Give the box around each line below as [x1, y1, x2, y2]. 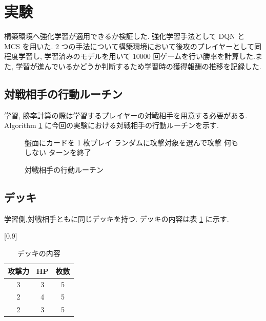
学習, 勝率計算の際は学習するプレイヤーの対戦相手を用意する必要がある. [4, 110, 248, 120]
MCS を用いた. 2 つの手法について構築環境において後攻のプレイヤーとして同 [4, 40, 261, 51]
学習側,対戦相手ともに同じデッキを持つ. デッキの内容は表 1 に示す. [4, 213, 229, 224]
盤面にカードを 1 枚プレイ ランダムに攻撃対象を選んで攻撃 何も [25, 137, 238, 147]
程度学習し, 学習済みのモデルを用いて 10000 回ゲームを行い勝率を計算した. [4, 51, 255, 61]
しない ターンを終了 [25, 147, 91, 158]
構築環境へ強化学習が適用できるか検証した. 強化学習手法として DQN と [4, 31, 245, 41]
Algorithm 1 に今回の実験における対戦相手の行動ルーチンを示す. [4, 120, 219, 131]
